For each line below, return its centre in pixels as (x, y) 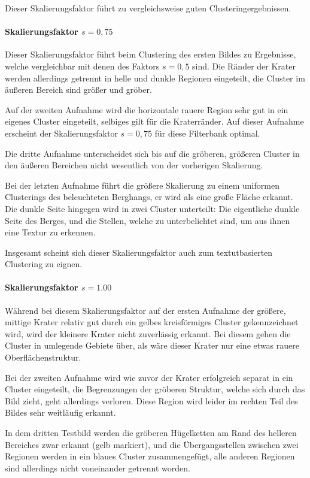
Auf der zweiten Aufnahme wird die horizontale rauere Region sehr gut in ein (147, 109)
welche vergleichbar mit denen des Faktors (82, 66)
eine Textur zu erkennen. (50, 232)
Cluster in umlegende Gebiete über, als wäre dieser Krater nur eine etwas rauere (152, 345)
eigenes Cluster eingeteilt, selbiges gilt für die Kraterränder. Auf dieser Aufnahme (154, 121)
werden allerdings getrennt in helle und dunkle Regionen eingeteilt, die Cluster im (155, 78)
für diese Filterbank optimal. (207, 133)
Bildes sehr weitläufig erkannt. (60, 412)
